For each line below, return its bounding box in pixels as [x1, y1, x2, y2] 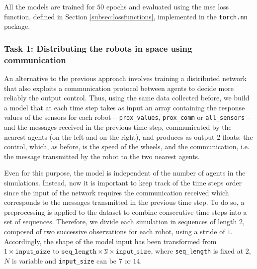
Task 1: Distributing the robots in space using [4, 42, 192, 54]
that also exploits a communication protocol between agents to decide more [4, 83, 234, 93]
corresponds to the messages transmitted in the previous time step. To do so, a [4, 197, 245, 207]
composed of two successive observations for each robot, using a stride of [4, 226, 225, 236]
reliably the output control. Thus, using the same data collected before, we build [4, 92, 250, 103]
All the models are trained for [4, 1, 95, 11]
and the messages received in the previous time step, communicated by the [4, 122, 232, 132]
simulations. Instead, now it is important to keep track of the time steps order [4, 177, 242, 187]
